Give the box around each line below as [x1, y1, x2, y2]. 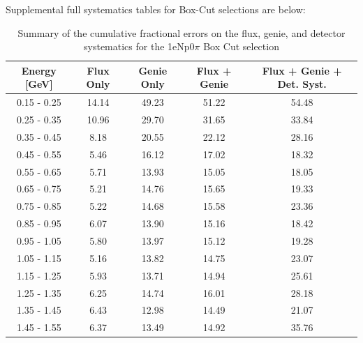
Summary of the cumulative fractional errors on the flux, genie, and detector [17, 25, 346, 40]
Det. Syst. [277, 77, 327, 91]
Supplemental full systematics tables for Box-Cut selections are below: [6, 2, 306, 16]
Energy [21, 63, 57, 77]
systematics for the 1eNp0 [84, 39, 195, 54]
